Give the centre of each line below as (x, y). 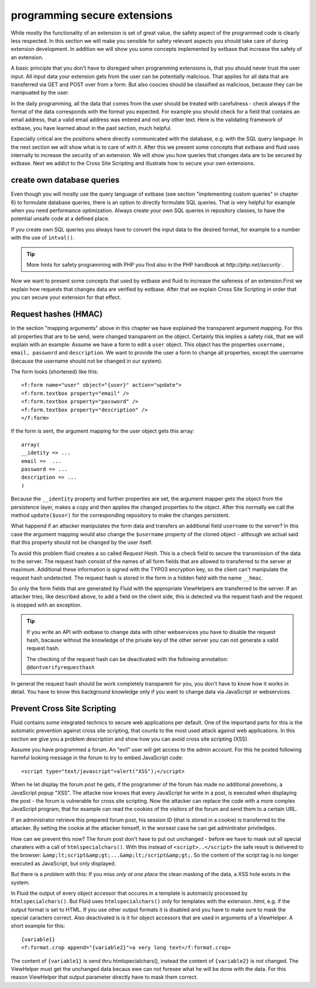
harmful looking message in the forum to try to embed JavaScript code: (97, 758)
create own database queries (65, 180)
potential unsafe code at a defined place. (60, 219)
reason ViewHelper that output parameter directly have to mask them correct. (104, 977)
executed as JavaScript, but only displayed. (63, 863)
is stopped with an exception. (46, 605)
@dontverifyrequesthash (61, 667)
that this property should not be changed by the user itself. (82, 543)
